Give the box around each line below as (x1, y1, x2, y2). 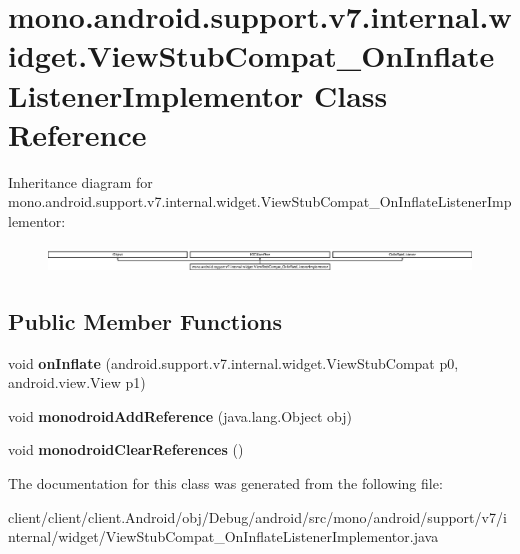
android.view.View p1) (8, 372, 146, 393)
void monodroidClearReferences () (8, 439, 244, 460)
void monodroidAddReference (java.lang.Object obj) (8, 405, 353, 426)
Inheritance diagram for (8, 171, 153, 192)
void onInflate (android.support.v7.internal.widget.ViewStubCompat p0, (8, 352, 459, 373)
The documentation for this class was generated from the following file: (8, 472, 443, 493)
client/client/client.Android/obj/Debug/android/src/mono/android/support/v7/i (8, 506, 507, 527)
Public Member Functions (8, 305, 282, 336)
